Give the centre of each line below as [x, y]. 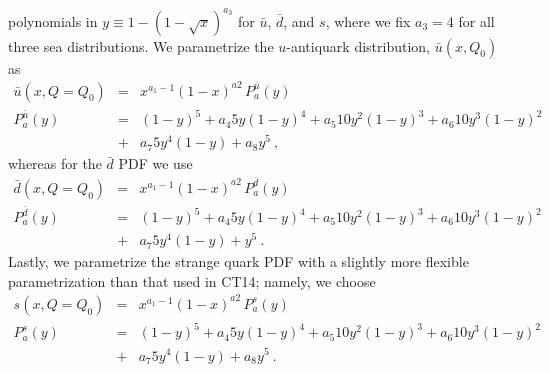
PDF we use [155, 163]
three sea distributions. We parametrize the [141, 45]
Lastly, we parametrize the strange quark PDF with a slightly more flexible [238, 261]
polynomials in [53, 20]
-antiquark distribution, [358, 45]
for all [476, 20]
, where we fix [368, 20]
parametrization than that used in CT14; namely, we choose [192, 280]
